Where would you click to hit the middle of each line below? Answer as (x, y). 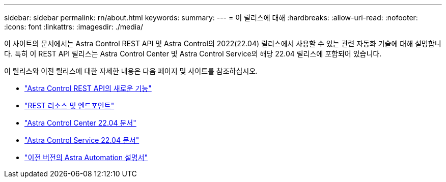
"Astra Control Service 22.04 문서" (82, 140)
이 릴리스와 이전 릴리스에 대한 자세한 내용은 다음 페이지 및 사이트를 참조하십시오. (131, 71)
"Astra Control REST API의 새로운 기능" (88, 88)
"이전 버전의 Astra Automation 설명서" (86, 157)
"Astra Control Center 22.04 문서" (80, 123)
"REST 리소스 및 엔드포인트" (69, 105)
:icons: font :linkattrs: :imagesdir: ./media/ (74, 27)
